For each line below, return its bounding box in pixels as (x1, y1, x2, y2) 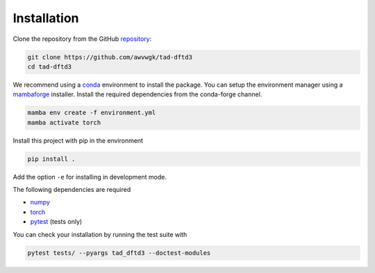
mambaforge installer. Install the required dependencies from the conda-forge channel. (12, 90, 262, 98)
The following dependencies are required (12, 186, 131, 194)
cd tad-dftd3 (27, 62, 72, 71)
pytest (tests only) (30, 218, 83, 226)
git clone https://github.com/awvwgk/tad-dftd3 (27, 53, 192, 61)
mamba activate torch (27, 118, 101, 126)
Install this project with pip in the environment (12, 136, 144, 145)
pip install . (27, 155, 76, 163)
